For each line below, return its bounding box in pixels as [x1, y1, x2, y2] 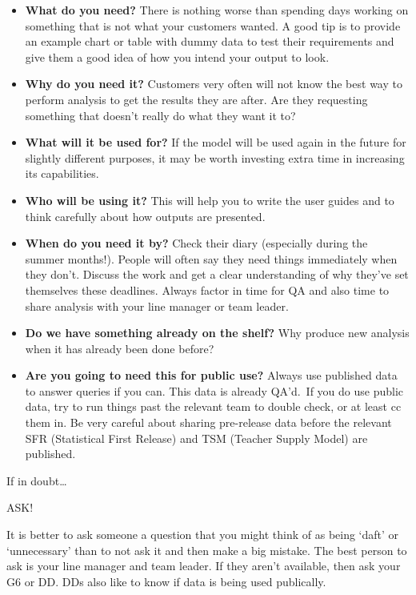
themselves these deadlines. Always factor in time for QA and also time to [25, 281, 390, 298]
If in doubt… [6, 472, 67, 488]
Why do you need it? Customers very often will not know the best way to [25, 75, 402, 92]
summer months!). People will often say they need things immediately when [25, 250, 398, 267]
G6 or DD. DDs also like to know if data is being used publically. [6, 573, 326, 589]
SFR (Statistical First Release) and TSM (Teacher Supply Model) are [25, 429, 368, 446]
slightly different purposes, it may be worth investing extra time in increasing [25, 149, 405, 166]
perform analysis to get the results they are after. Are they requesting [25, 90, 368, 107]
